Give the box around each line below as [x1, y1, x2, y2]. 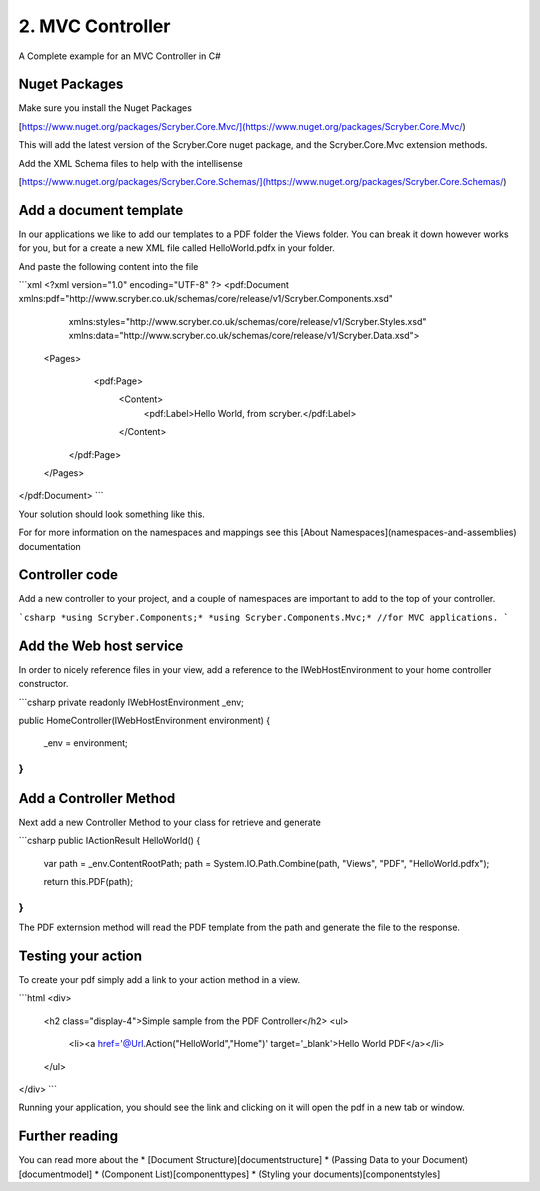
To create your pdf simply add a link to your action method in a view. [18, 974, 300, 986]
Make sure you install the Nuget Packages [18, 102, 192, 114]
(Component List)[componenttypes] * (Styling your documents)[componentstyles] [101, 1168, 441, 1180]
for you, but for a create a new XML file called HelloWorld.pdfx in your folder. [18, 242, 335, 254]
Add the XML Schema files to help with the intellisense [18, 157, 244, 169]
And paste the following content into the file [18, 260, 199, 272]
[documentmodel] [18, 1168, 93, 1180]
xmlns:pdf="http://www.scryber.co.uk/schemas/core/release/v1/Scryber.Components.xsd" [18, 293, 394, 305]
